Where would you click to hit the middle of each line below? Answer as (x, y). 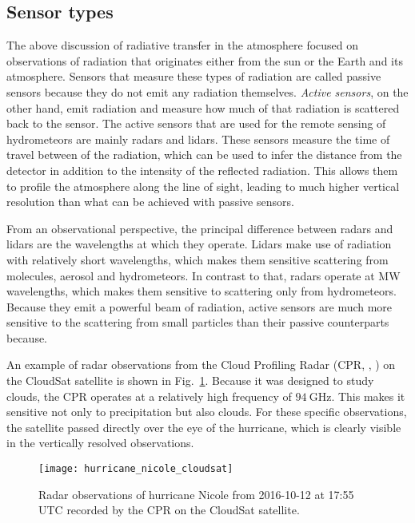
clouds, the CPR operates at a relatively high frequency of (149, 396)
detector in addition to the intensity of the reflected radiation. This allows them (202, 170)
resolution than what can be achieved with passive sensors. (150, 202)
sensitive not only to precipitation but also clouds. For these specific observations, (207, 412)
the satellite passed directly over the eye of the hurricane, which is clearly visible (204, 427)
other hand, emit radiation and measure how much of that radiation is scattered (203, 107)
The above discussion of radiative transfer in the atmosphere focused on (183, 45)
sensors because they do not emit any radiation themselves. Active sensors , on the (207, 91)
